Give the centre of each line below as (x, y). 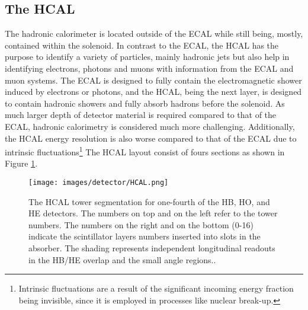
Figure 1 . (21, 163)
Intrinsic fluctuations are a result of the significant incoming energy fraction (156, 288)
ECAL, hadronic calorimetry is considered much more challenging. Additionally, (150, 126)
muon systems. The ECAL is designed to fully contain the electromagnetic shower (153, 80)
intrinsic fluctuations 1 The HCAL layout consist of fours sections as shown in (145, 151)
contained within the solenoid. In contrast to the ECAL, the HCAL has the (142, 45)
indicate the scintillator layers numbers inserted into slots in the (145, 236)
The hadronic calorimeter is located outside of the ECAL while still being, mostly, (154, 33)
